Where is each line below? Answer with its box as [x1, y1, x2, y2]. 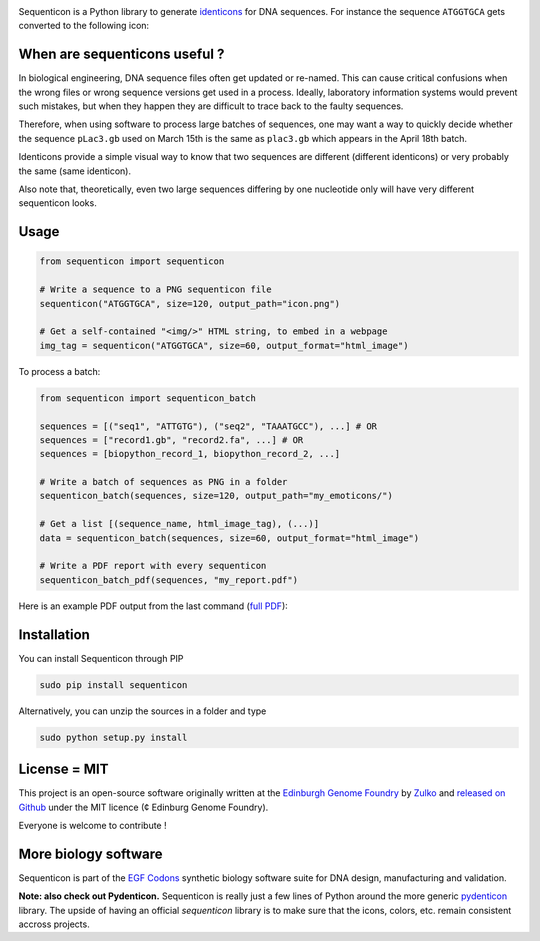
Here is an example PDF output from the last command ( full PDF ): [18, 600, 289, 612]
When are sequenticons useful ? [18, 46, 225, 63]
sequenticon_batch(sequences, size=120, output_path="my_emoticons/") [39, 490, 394, 502]
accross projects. [18, 918, 90, 930]
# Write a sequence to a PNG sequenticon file [39, 284, 272, 295]
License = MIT [18, 761, 109, 778]
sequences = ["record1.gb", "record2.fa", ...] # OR [39, 434, 304, 445]
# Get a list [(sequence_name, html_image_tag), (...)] [39, 518, 320, 530]
